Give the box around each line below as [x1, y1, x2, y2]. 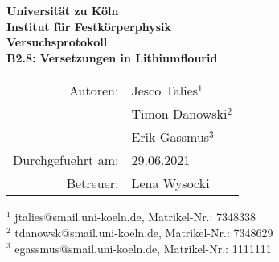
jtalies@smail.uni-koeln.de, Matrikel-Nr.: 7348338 [14, 208, 256, 225]
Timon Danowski [131, 104, 228, 123]
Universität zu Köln [6, 2, 119, 18]
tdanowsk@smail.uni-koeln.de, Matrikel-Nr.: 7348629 [14, 224, 273, 240]
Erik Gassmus [131, 127, 210, 147]
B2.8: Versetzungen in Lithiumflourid [6, 49, 218, 66]
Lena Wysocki [131, 174, 210, 193]
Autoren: [69, 81, 119, 100]
